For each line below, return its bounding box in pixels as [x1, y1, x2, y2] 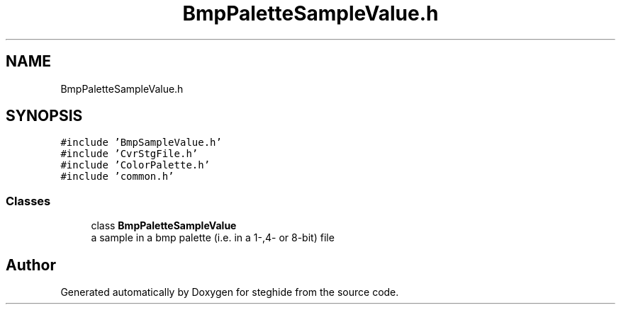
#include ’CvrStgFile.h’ [60, 148, 198, 160]
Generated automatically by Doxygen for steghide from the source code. [60, 286, 399, 299]
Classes [6, 193, 51, 208]
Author [6, 256, 56, 274]
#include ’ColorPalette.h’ [60, 159, 211, 171]
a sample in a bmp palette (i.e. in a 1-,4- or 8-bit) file [91, 231, 335, 244]
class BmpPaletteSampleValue [91, 219, 237, 232]
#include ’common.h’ [60, 171, 174, 183]
